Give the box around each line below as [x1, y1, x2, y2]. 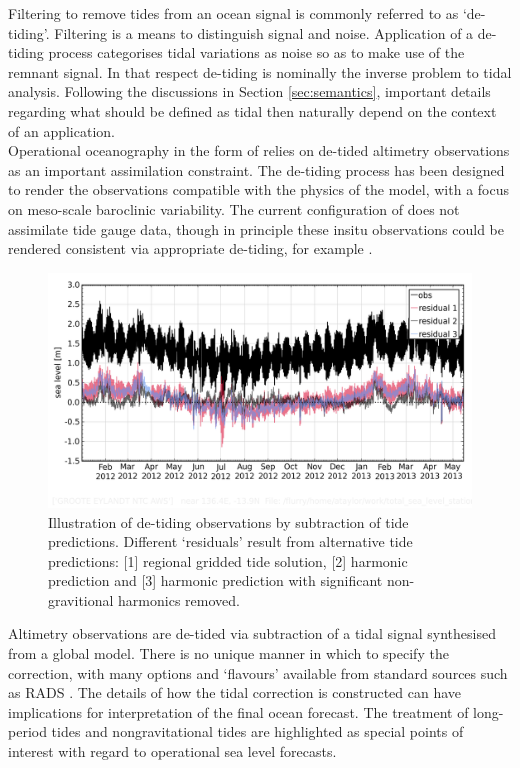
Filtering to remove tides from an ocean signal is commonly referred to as [8, 3, 459, 23]
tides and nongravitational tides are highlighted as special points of [51, 721, 464, 742]
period [8, 721, 47, 742]
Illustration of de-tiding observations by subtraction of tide [48, 511, 409, 532]
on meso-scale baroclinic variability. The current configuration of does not [8, 198, 460, 219]
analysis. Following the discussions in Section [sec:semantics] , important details [8, 81, 491, 102]
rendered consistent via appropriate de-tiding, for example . [8, 238, 373, 259]
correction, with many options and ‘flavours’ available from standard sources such [8, 662, 508, 683]
